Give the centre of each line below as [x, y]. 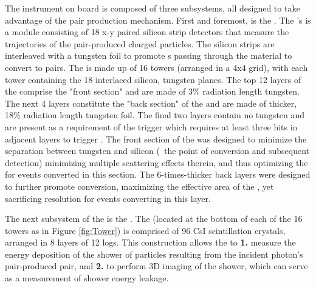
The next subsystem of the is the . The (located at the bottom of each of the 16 [154, 219]
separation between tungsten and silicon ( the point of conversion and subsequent [157, 151]
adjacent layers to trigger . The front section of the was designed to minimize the [156, 139]
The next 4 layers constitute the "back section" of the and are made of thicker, [151, 103]
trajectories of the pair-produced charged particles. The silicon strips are [140, 43]
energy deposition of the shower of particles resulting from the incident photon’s [154, 254]
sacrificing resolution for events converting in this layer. [108, 198]
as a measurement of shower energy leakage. [87, 278]
